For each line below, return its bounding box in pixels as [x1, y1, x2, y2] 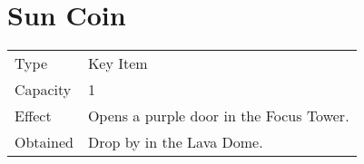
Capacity [15, 79, 72, 101]
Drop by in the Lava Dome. [87, 131, 263, 153]
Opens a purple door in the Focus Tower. [87, 105, 349, 127]
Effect [15, 105, 52, 127]
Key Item [87, 53, 148, 74]
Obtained [15, 131, 74, 153]
